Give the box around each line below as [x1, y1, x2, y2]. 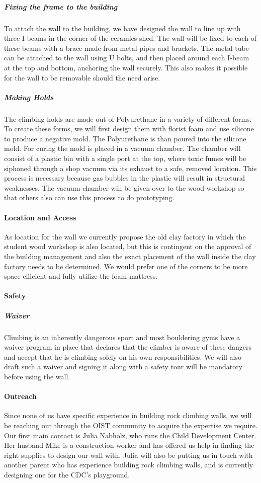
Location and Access [4, 212, 76, 222]
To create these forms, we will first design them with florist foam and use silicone [4, 123, 254, 134]
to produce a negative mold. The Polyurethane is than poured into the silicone [4, 133, 246, 143]
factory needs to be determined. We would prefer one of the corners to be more [4, 261, 248, 271]
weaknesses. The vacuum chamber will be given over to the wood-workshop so [4, 182, 244, 193]
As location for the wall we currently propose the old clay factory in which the [4, 231, 246, 242]
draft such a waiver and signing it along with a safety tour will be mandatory [4, 361, 243, 372]
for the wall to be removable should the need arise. [4, 72, 160, 83]
